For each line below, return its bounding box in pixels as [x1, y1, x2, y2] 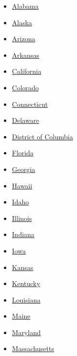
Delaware [12, 115, 39, 125]
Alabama [12, 1, 39, 11]
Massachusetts [12, 343, 54, 354]
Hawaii [12, 180, 32, 190]
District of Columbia [12, 131, 73, 141]
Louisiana [12, 294, 41, 305]
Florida [12, 148, 33, 158]
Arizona [12, 34, 35, 44]
